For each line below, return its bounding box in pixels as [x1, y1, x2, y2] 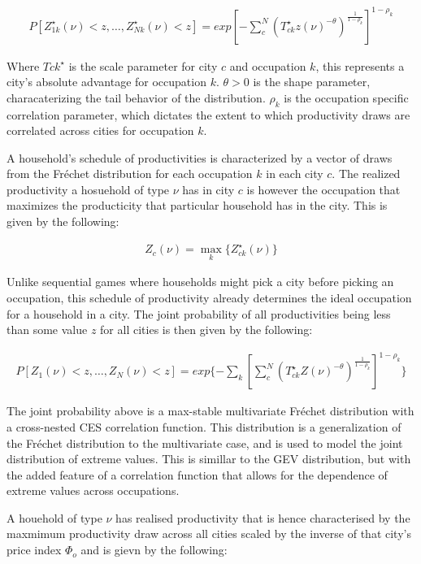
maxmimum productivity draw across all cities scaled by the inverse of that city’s [7, 525, 411, 542]
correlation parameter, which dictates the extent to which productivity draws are [7, 106, 410, 123]
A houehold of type [7, 509, 102, 526]
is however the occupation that [246, 180, 401, 197]
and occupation [229, 57, 306, 74]
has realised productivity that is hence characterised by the [115, 509, 410, 526]
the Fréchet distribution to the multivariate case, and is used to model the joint [7, 434, 403, 451]
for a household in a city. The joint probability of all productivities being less [7, 305, 391, 322]
